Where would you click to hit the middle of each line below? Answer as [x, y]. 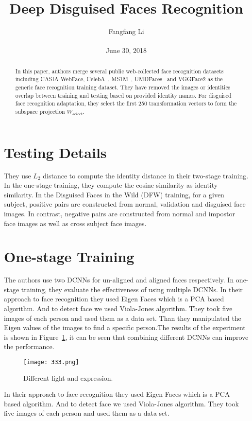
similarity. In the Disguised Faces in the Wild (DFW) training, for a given [114, 194]
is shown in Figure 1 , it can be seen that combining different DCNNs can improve [126, 337]
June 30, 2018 [126, 50]
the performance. [29, 346]
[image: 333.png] [51, 362]
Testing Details [55, 152]
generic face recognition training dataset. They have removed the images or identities [123, 87]
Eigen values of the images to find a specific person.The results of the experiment [125, 327]
